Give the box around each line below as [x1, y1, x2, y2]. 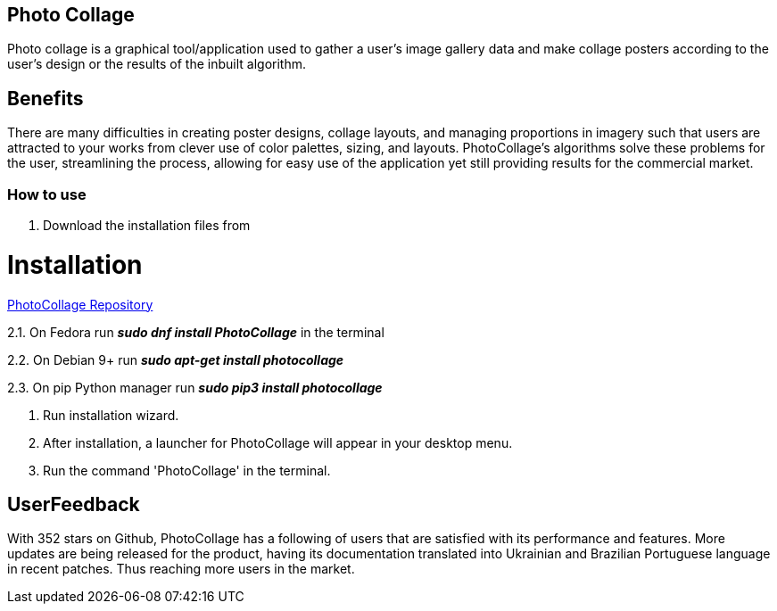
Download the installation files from [43, 218, 251, 234]
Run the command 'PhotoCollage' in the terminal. [43, 462, 331, 478]
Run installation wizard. [43, 407, 179, 423]
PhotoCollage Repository [7, 296, 153, 312]
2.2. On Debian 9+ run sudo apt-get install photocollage [7, 351, 344, 367]
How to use [7, 185, 87, 203]
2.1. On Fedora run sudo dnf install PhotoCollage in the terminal [7, 324, 384, 340]
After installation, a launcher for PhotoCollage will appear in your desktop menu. [43, 434, 513, 450]
